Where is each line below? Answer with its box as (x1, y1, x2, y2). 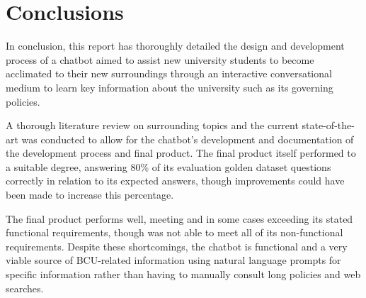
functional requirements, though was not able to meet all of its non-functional (6, 225, 343, 240)
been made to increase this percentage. (6, 187, 174, 202)
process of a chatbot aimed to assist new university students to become (6, 52, 314, 67)
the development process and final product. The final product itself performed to (6, 145, 356, 160)
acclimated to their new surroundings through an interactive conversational (6, 66, 332, 81)
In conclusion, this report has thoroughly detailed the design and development (6, 38, 345, 53)
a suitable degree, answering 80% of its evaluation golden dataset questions (6, 159, 331, 174)
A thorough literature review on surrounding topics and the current (6, 118, 299, 133)
